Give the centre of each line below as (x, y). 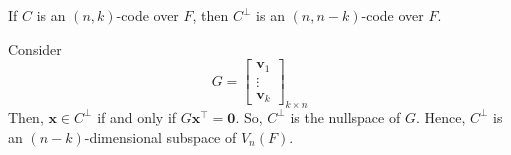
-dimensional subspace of (160, 136)
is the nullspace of (345, 116)
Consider (35, 48)
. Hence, (440, 116)
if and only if (137, 116)
